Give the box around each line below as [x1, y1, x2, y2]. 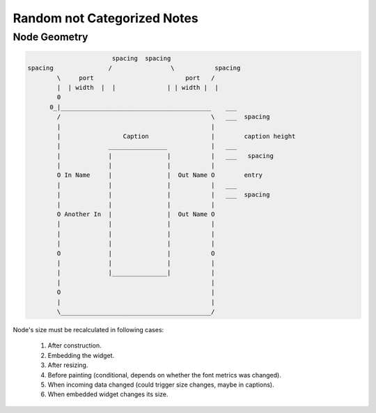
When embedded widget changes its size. [47, 390, 169, 398]
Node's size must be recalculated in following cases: [13, 325, 164, 334]
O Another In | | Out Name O [56, 210, 215, 219]
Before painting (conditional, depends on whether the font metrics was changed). [47, 371, 281, 379]
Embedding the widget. [47, 351, 115, 359]
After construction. [47, 341, 102, 350]
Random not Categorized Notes [13, 10, 198, 26]
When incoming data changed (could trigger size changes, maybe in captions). [47, 380, 274, 389]
